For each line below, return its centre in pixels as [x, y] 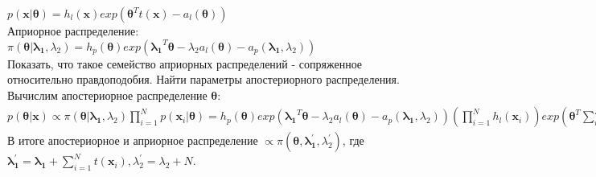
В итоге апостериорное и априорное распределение [133, 140]
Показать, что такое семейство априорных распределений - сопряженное [185, 63]
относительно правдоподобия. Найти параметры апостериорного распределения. [203, 79]
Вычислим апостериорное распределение [107, 95]
